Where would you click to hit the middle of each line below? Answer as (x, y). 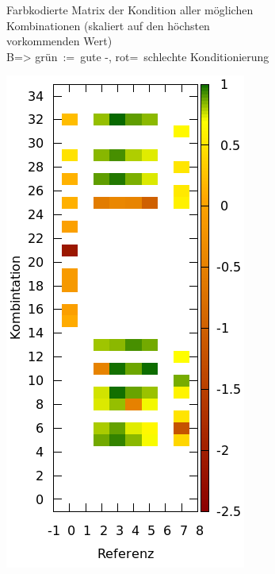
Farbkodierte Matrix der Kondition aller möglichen (130, 10)
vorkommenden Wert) (59, 41)
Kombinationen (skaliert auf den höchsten (108, 25)
